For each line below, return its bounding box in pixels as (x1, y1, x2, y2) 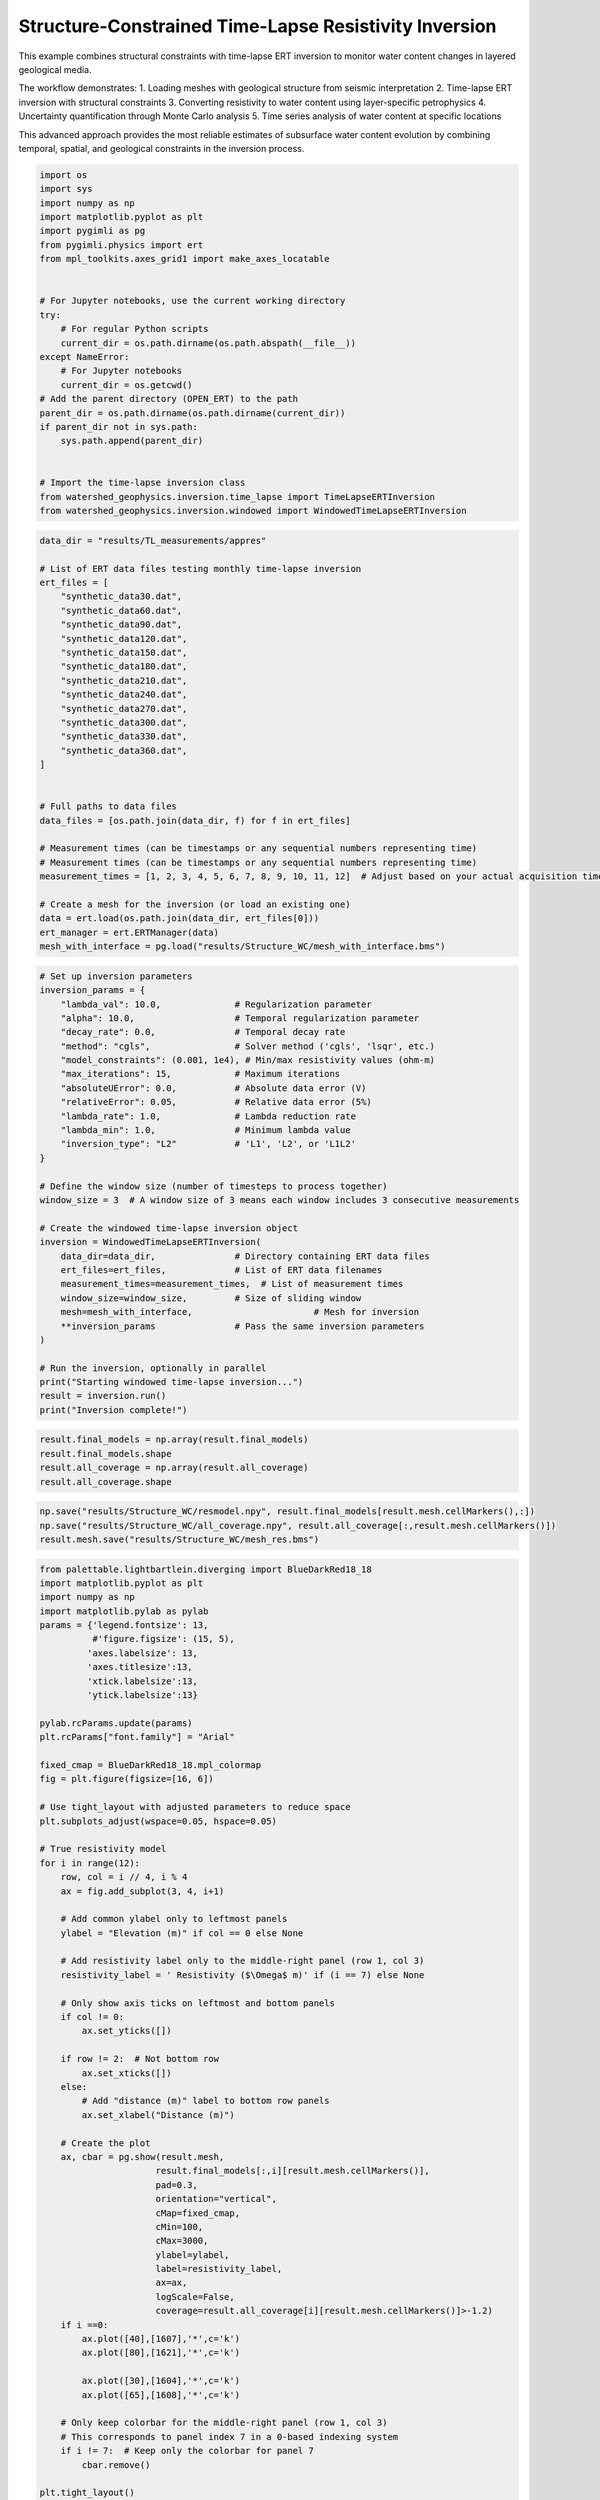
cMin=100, (155, 2221, 204, 2232)
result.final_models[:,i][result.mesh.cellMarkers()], (155, 2165, 430, 2177)
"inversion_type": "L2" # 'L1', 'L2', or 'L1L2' (60, 1138, 357, 1150)
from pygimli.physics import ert (39, 239, 204, 250)
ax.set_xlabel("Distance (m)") (81, 2109, 235, 2120)
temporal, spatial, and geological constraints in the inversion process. (18, 142, 305, 154)
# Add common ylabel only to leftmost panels (60, 1913, 288, 1925)
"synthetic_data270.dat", (60, 703, 188, 714)
